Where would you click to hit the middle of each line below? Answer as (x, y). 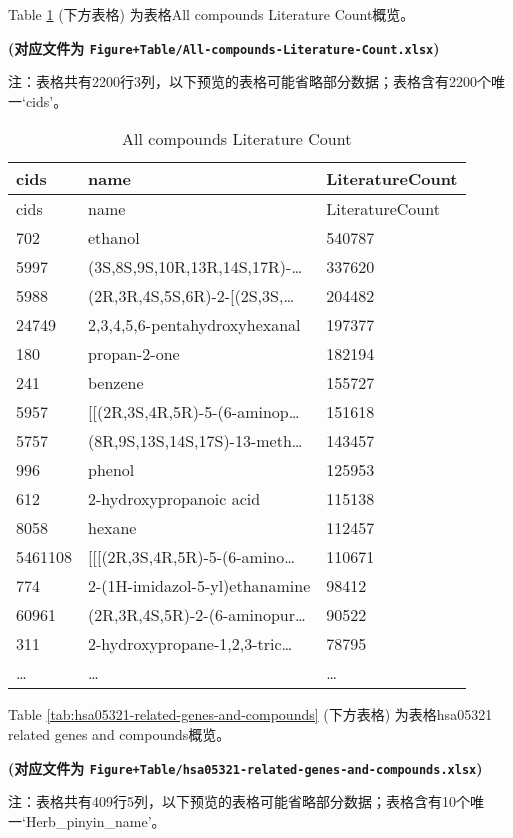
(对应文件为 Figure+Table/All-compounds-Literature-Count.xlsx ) (224, 47)
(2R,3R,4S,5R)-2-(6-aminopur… (197, 615)
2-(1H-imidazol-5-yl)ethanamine (199, 586)
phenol (111, 470)
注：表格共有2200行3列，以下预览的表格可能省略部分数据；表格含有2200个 (249, 81)
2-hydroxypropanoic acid (174, 499)
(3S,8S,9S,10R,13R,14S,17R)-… (195, 267)
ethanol (114, 238)
